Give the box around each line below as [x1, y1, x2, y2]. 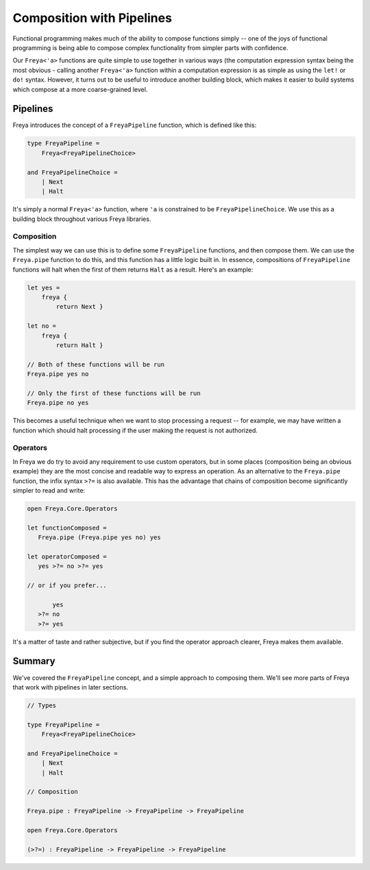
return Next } [56, 303, 103, 311]
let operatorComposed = [27, 552, 108, 561]
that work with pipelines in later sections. [12, 683, 129, 691]
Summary [12, 655, 56, 667]
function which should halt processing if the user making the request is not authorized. [12, 426, 258, 434]
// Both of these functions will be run [27, 360, 164, 368]
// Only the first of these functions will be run [27, 389, 201, 397]
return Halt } [56, 341, 103, 349]
